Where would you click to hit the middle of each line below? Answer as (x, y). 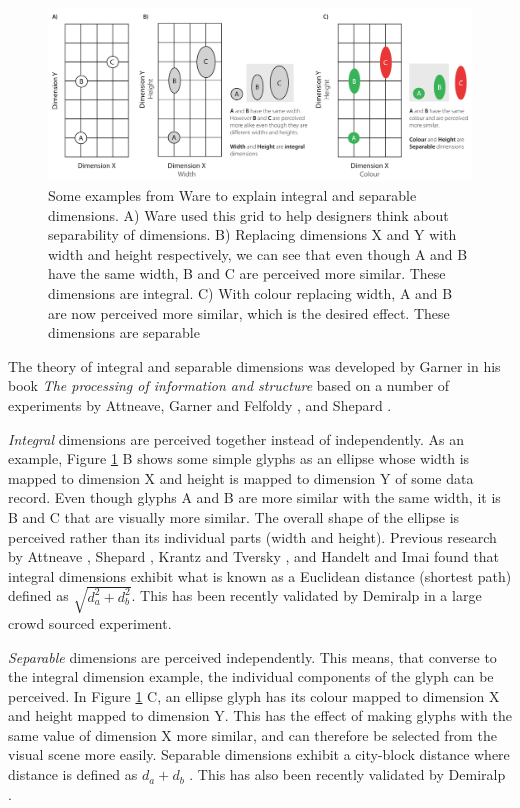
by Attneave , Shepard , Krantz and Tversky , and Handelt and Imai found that (254, 556)
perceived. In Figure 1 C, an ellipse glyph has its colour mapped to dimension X (254, 695)
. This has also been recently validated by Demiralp (347, 774)
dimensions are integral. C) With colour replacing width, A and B (250, 293)
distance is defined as (73, 774)
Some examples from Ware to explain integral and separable (232, 195)
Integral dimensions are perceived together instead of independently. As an (236, 438)
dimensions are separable (124, 332)
